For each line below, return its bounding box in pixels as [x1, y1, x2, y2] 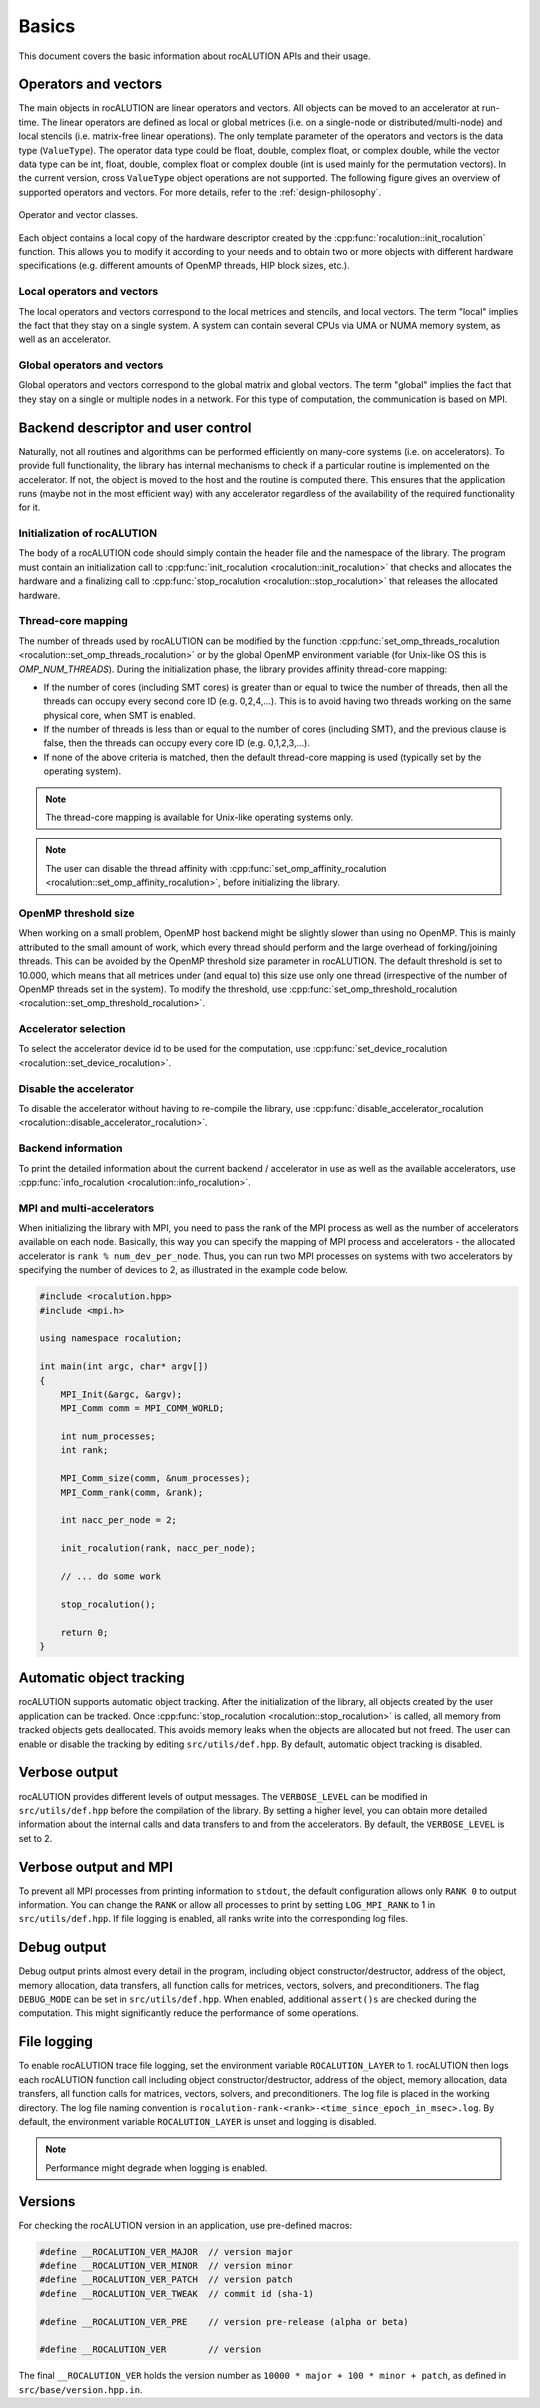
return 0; [60, 1626, 109, 1638]
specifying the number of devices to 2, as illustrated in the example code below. [18, 1264, 349, 1276]
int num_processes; [60, 1431, 157, 1442]
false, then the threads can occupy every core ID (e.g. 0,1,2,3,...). [43, 737, 310, 749]
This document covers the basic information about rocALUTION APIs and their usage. [18, 50, 372, 62]
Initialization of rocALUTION [18, 526, 158, 540]
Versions [18, 2193, 76, 2210]
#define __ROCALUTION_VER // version [39, 2344, 262, 2355]
